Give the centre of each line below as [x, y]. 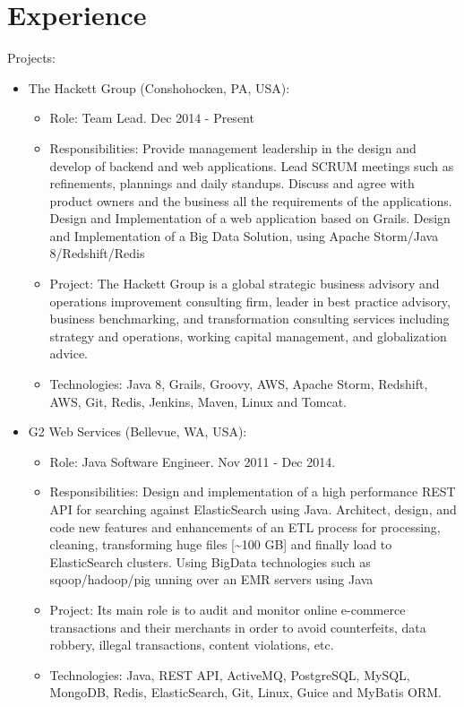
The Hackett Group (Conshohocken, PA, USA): [159, 87]
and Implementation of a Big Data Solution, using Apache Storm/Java [244, 235]
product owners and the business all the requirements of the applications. [251, 200]
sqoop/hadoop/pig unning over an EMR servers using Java [211, 579]
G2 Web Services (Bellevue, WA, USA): [137, 431]
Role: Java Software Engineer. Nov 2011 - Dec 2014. [193, 461]
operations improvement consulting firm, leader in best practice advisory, [250, 301]
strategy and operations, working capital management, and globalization [248, 336]
